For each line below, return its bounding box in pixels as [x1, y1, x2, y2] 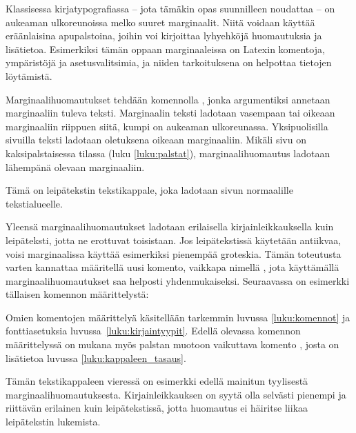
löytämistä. [6, 68, 52, 83]
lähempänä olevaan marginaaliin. [6, 159, 145, 174]
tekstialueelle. [6, 196, 63, 210]
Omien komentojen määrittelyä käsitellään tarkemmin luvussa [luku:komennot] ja [6, 310, 350, 324]
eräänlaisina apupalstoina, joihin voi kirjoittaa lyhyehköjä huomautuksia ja [6, 28, 322, 43]
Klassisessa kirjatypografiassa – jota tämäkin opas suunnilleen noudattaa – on [6, 1, 335, 15]
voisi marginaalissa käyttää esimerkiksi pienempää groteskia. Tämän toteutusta [6, 246, 342, 261]
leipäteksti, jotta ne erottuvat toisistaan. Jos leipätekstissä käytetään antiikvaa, [6, 232, 342, 247]
